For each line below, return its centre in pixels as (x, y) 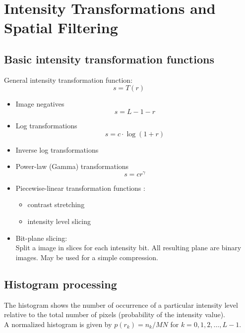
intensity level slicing (59, 221)
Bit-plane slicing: (41, 238)
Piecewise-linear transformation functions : (80, 188)
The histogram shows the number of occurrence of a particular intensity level (121, 305)
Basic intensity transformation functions (109, 59)
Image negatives (40, 104)
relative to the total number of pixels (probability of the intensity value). (115, 314)
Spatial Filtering (61, 28)
